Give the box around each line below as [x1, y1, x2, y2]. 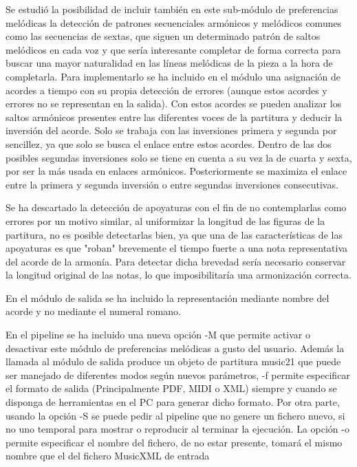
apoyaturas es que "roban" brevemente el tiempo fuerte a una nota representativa [6, 241, 348, 255]
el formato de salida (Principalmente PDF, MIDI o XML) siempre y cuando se [6, 381, 337, 395]
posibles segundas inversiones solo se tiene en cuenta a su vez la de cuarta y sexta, [6, 150, 352, 164]
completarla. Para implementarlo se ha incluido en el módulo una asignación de [6, 69, 340, 83]
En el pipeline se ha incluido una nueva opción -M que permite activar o [6, 327, 310, 342]
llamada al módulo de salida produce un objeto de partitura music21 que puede [6, 354, 341, 369]
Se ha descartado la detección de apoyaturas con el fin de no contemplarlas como [6, 200, 347, 215]
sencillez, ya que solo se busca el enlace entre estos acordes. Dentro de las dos [6, 136, 332, 151]
